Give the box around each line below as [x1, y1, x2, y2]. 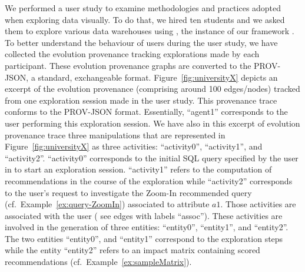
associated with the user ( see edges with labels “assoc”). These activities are [5, 209, 283, 221]
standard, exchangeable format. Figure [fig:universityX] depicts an [38, 71, 278, 83]
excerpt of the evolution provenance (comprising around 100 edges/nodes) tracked [5, 82, 300, 95]
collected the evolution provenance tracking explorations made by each [5, 48, 260, 60]
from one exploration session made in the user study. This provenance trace [5, 94, 277, 106]
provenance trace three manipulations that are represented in [5, 128, 226, 141]
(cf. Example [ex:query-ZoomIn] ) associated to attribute [5, 198, 210, 210]
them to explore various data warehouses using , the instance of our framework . [5, 25, 294, 37]
